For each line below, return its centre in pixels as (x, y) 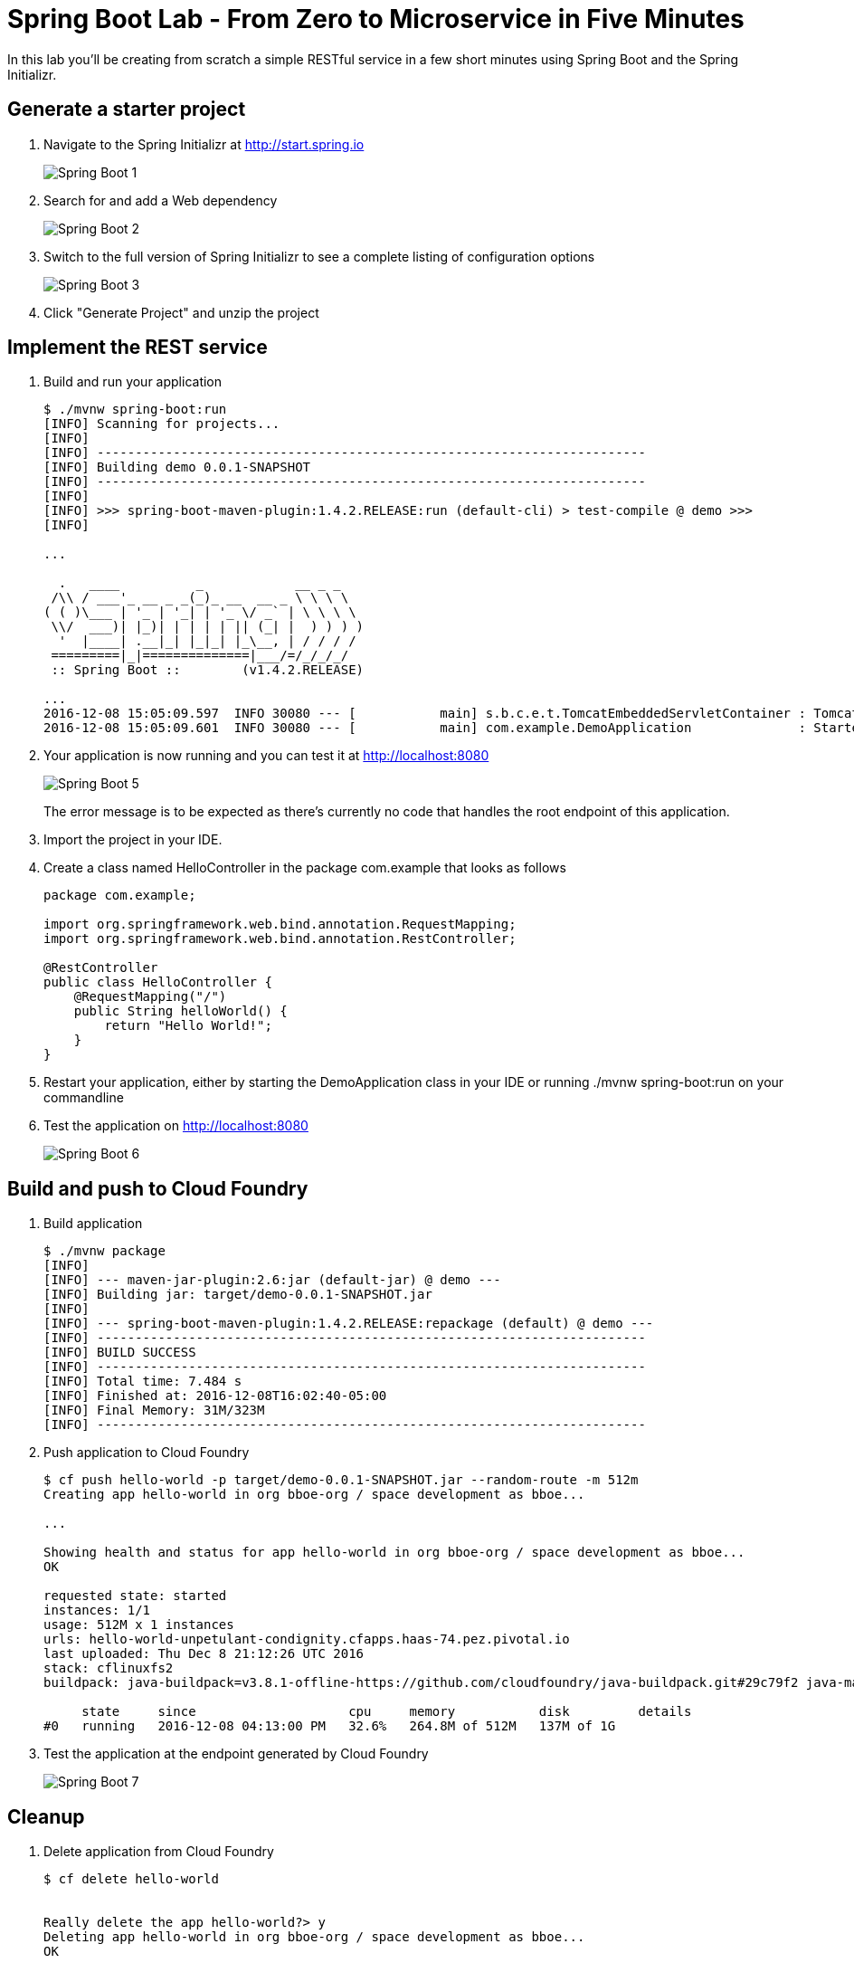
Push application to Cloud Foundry (147, 1453)
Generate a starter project (127, 110)
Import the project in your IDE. (133, 840)
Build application (93, 1224)
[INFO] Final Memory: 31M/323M (154, 1410)
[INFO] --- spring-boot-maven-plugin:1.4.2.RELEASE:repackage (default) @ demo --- (349, 1324)
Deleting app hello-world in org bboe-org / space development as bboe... (314, 1937)
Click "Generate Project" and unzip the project (181, 312)
